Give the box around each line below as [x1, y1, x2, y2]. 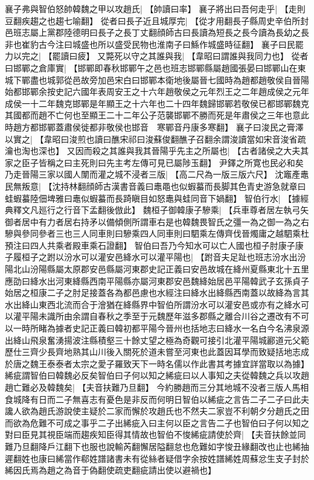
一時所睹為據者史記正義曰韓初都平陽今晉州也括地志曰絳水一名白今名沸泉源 [13, 322, 309, 334]
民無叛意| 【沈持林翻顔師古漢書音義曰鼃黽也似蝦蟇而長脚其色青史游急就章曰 [5, 179, 306, 192]
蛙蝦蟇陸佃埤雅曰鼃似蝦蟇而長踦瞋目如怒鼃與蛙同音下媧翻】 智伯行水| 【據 [5, 191, 301, 204]
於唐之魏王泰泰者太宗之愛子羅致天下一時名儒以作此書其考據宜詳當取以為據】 [5, 357, 309, 370]
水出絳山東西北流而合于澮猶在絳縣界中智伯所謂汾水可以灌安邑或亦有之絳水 [5, 298, 301, 310]
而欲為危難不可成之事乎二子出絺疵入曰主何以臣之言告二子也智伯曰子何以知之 [5, 416, 309, 429]
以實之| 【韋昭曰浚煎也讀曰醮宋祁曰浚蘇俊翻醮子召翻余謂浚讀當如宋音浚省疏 [5, 132, 306, 145]
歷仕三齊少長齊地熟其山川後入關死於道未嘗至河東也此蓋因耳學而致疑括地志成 [5, 345, 309, 358]
